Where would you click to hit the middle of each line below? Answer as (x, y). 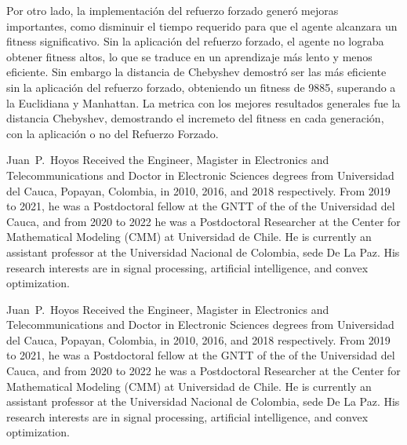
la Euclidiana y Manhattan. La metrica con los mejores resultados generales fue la (203, 102)
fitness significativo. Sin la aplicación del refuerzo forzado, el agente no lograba (195, 41)
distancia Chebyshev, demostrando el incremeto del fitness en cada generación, (195, 118)
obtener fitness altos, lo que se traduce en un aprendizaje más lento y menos (189, 56)
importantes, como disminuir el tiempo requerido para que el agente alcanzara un (202, 26)
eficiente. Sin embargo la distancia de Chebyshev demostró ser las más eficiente (196, 72)
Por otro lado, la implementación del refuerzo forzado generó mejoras (173, 10)
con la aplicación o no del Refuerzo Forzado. (113, 133)
